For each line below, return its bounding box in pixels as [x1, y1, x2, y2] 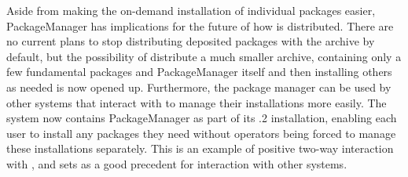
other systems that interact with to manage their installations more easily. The [6, 94, 387, 110]
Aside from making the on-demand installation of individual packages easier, [6, 2, 376, 18]
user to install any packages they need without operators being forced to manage [6, 125, 396, 141]
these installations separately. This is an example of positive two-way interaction [6, 140, 394, 157]
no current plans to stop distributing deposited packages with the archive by [6, 33, 375, 49]
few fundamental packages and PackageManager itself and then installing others [6, 63, 392, 80]
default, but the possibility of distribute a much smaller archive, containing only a [6, 48, 402, 64]
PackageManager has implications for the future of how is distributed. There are [6, 17, 394, 34]
